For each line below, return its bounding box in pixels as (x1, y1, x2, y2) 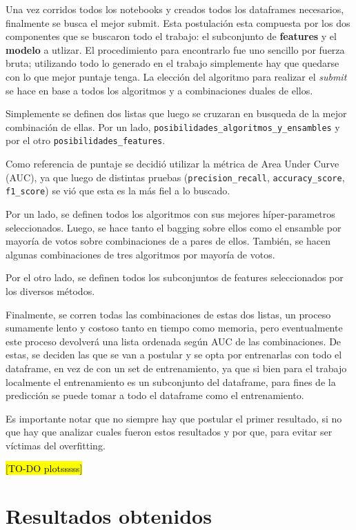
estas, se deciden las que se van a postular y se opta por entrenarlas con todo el (6, 347, 342, 362)
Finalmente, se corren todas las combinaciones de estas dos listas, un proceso (6, 307, 331, 321)
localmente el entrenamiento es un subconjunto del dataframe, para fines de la (6, 374, 336, 389)
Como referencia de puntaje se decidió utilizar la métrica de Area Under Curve (6, 156, 339, 171)
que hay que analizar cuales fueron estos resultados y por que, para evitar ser (6, 425, 333, 439)
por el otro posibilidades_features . (6, 133, 166, 147)
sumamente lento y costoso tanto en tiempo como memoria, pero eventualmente (6, 320, 343, 335)
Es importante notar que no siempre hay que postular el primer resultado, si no (6, 411, 342, 425)
